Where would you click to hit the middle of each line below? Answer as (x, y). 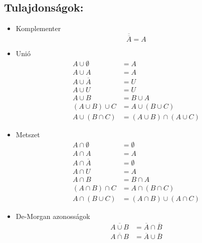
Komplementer (38, 28)
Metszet (28, 135)
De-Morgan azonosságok (53, 216)
